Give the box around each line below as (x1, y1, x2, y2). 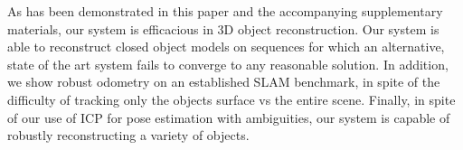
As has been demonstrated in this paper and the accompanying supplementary (7, 2, 443, 20)
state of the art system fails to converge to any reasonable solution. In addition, (7, 54, 449, 73)
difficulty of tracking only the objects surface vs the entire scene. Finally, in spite (7, 89, 456, 108)
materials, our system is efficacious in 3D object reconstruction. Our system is (7, 19, 439, 38)
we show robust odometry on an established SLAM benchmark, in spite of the (7, 72, 440, 91)
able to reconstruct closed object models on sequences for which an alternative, (7, 37, 445, 56)
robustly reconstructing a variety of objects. (7, 126, 250, 145)
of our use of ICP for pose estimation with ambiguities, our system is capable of (7, 108, 450, 127)
